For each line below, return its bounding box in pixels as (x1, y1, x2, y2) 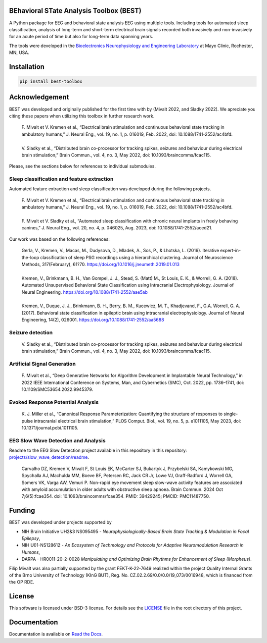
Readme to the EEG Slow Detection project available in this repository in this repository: (9, 447, 187, 453)
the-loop (21, 254, 40, 260)
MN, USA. (9, 50, 30, 55)
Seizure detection (9, 329, 53, 336)
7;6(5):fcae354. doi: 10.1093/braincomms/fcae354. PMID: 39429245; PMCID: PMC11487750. (21, 493, 210, 499)
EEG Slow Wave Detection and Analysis (9, 437, 106, 444)
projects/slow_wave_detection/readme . (9, 454, 89, 460)
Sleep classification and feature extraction (9, 176, 114, 183)
